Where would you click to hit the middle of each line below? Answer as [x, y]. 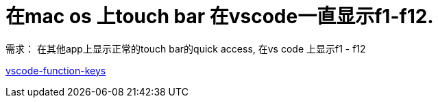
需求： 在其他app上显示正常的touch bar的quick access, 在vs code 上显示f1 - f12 [186, 48]
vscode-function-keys [56, 70]
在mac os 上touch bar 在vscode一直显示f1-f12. [220, 16]
